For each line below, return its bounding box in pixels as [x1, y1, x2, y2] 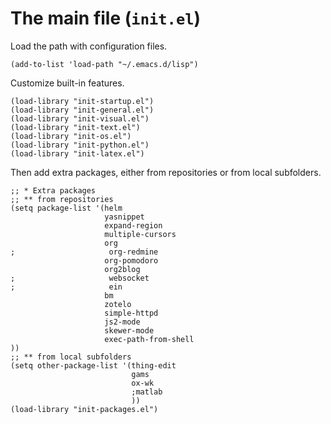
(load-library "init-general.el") [10, 105, 155, 115]
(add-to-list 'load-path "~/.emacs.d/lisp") [10, 59, 199, 69]
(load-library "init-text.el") [10, 122, 141, 132]
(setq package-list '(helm [10, 203, 123, 213]
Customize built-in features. [10, 77, 125, 89]
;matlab [131, 387, 163, 397]
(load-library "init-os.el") [10, 131, 132, 141]
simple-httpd [104, 308, 159, 318]
